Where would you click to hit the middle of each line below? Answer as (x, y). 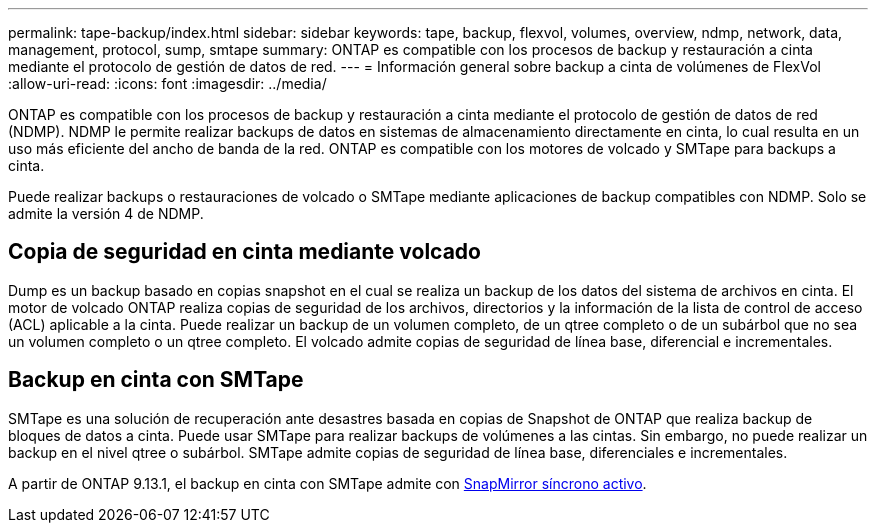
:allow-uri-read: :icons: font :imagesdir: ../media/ (167, 83)
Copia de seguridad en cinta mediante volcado (244, 252)
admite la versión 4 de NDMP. (106, 213)
